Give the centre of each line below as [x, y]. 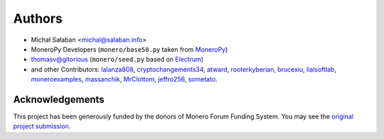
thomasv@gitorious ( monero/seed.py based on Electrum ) [117, 60]
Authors [38, 18]
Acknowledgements [59, 99]
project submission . [42, 126]
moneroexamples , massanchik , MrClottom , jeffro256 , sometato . [124, 79]
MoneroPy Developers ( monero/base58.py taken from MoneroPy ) [129, 49]
